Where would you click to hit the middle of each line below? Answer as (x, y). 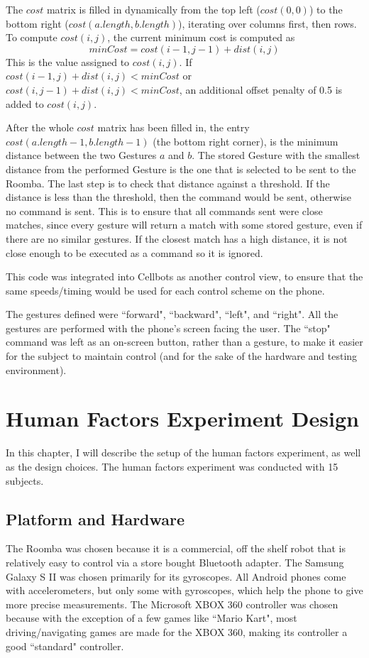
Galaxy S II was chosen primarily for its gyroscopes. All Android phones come (176, 576)
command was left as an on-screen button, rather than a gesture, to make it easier (184, 342)
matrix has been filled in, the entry (174, 127)
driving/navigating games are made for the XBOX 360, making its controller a (177, 631)
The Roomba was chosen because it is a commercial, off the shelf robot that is (176, 548)
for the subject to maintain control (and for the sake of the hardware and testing (182, 356)
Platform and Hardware (95, 519)
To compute (32, 37)
